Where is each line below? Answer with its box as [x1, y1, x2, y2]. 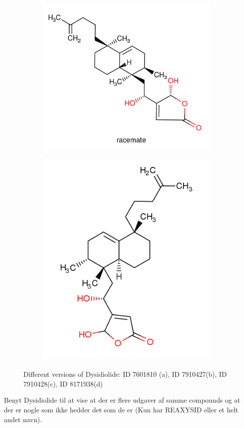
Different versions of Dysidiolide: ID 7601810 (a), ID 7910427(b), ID [23, 369, 227, 379]
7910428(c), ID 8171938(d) [23, 378, 103, 388]
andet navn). [4, 414, 42, 424]
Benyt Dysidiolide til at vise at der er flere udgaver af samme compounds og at [4, 395, 241, 405]
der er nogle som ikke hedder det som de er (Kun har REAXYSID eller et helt [4, 404, 239, 414]
